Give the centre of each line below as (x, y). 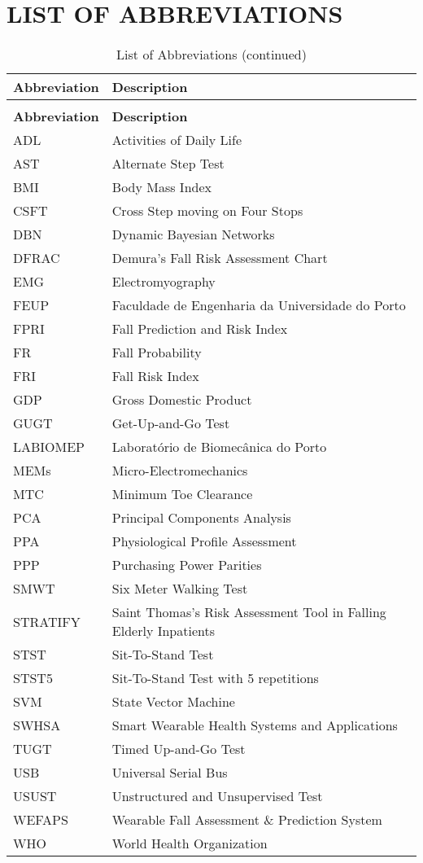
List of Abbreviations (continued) (211, 55)
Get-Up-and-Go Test (171, 423)
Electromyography (164, 282)
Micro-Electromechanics (180, 471)
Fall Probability (157, 353)
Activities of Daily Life (177, 140)
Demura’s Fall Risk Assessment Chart (220, 258)
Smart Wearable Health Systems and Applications (255, 725)
